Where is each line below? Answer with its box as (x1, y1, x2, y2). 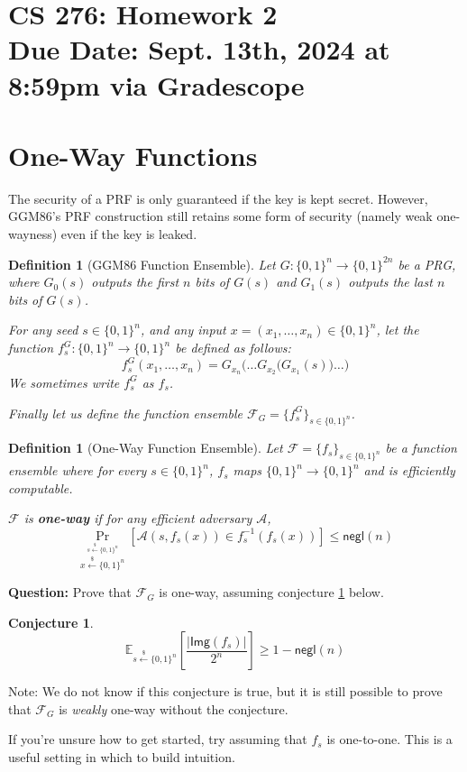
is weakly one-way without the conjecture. (59, 699, 288, 718)
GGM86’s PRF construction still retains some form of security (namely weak (8, 207, 433, 225)
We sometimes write (8, 372, 120, 391)
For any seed (8, 320, 78, 339)
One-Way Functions (8, 136, 258, 173)
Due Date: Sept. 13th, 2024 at (8, 31, 390, 68)
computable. (8, 478, 73, 497)
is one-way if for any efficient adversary (23, 509, 252, 528)
